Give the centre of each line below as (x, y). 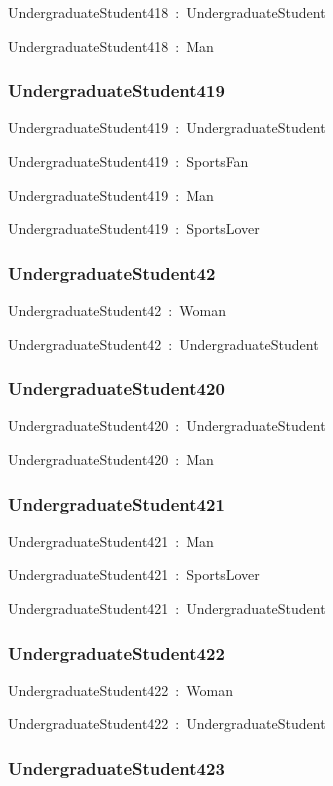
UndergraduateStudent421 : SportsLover (134, 574)
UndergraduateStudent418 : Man (111, 45)
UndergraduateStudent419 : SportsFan (128, 161)
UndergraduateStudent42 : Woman (117, 310)
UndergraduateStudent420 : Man (111, 459)
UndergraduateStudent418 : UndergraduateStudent (167, 12)
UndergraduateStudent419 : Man (111, 194)
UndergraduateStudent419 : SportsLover (134, 228)
